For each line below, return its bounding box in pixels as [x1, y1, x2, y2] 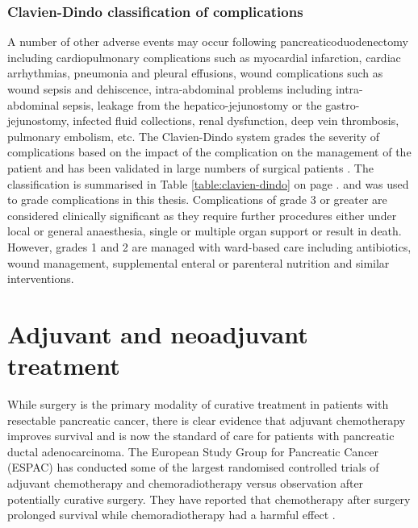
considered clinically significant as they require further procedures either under [7, 206, 397, 223]
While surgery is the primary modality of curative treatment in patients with [7, 396, 389, 413]
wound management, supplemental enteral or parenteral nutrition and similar [7, 254, 390, 271]
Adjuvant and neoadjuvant [7, 317, 308, 350]
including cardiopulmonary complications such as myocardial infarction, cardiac [7, 48, 401, 65]
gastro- [325, 96, 360, 113]
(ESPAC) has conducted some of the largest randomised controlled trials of [7, 459, 379, 476]
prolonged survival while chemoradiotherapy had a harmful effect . [7, 506, 336, 523]
